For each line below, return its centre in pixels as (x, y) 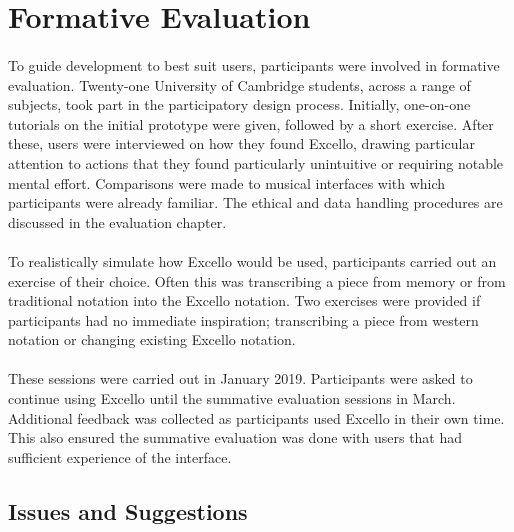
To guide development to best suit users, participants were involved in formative (254, 64)
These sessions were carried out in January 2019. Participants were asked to (240, 378)
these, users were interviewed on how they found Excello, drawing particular (241, 143)
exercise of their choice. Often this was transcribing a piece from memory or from (257, 280)
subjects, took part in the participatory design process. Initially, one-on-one (239, 104)
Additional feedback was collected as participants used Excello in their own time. (256, 417)
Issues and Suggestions (128, 510)
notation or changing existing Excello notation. (152, 339)
